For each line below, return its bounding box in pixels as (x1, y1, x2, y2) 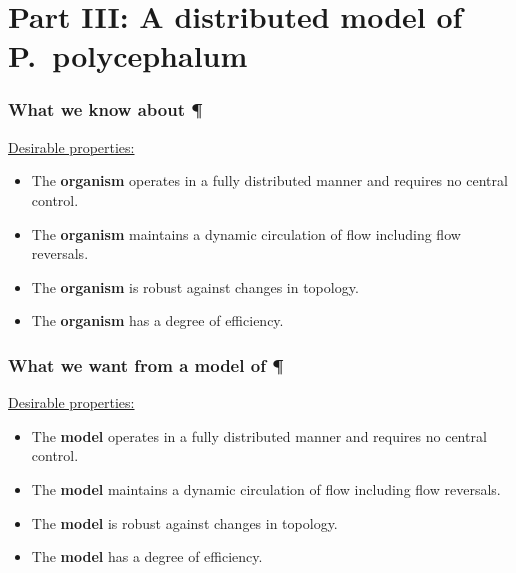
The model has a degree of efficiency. (31, 546, 263, 567)
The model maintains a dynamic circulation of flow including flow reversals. (31, 478, 501, 499)
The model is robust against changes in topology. (31, 512, 338, 533)
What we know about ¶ (8, 97, 203, 122)
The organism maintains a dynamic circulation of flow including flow (31, 223, 461, 244)
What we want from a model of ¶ (8, 352, 284, 377)
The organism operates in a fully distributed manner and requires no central (31, 170, 508, 191)
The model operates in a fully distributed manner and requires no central (31, 425, 487, 446)
